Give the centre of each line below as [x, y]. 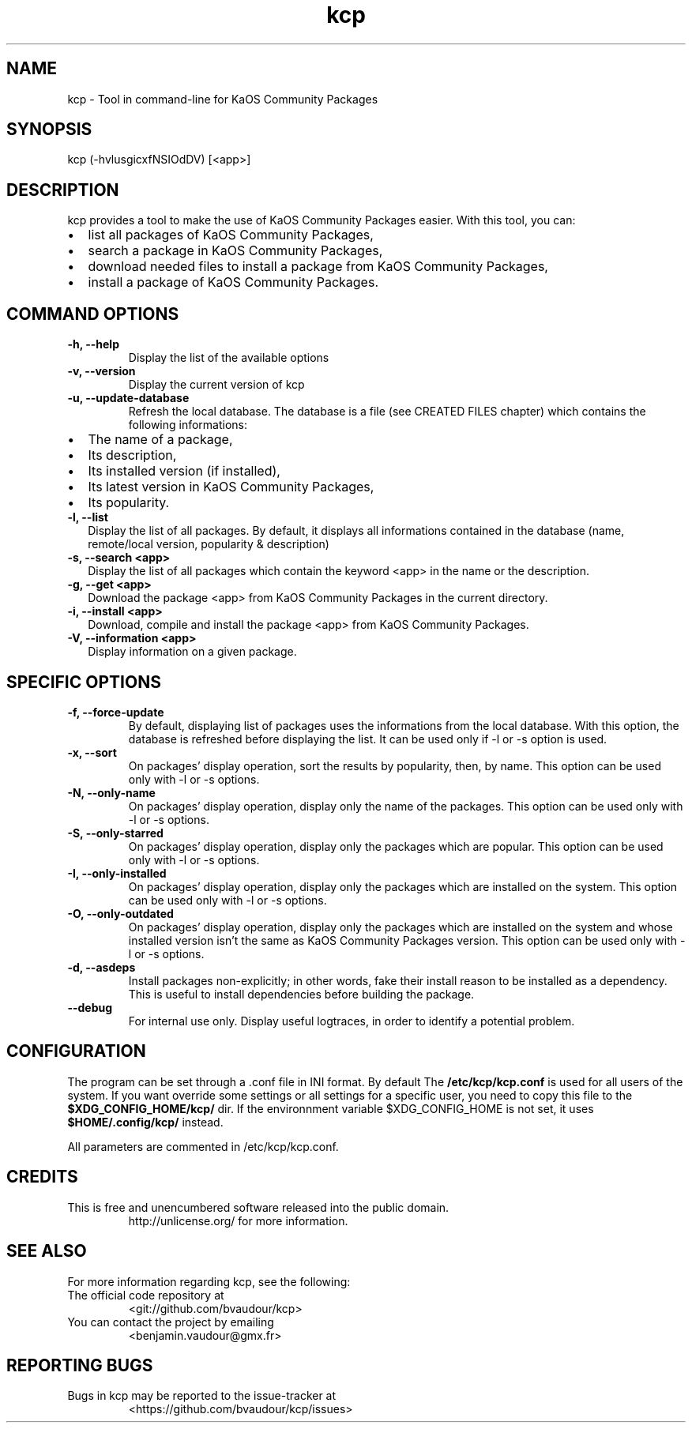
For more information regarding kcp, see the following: [209, 1281]
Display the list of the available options [229, 358]
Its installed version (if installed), [184, 471]
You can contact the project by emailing [171, 1322]
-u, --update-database [128, 398]
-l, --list [88, 517]
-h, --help [93, 344]
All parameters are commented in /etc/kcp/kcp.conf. [203, 1146]
